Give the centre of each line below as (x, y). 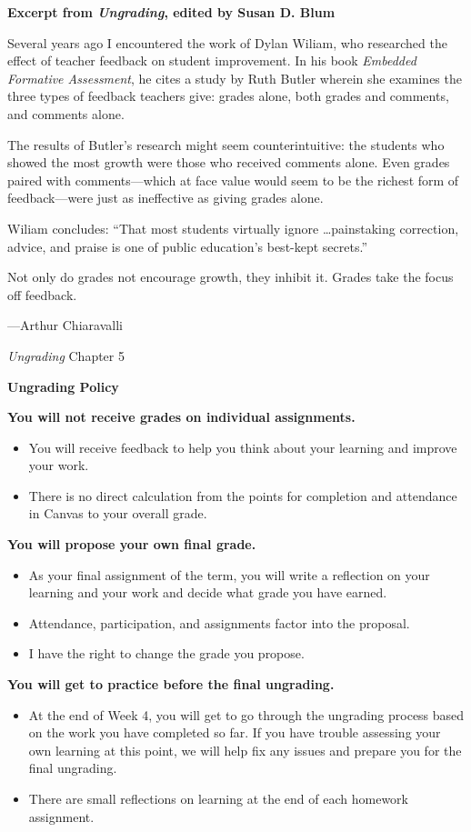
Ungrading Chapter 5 (66, 355)
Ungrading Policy (63, 386)
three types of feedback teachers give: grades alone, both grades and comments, (228, 96)
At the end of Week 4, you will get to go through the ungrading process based (246, 714)
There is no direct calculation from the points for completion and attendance (243, 495)
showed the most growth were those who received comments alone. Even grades (229, 162)
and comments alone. (66, 113)
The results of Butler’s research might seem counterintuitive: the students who (226, 144)
